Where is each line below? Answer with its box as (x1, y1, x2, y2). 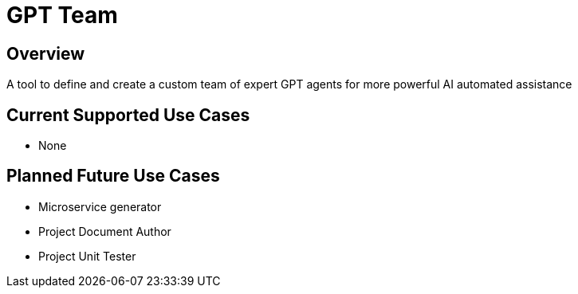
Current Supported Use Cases (6, 104, 250, 125)
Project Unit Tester (38, 249, 136, 263)
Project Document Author (38, 224, 171, 238)
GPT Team (6, 2, 118, 29)
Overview (6, 43, 85, 64)
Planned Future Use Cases (6, 166, 220, 186)
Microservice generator (38, 199, 162, 214)
